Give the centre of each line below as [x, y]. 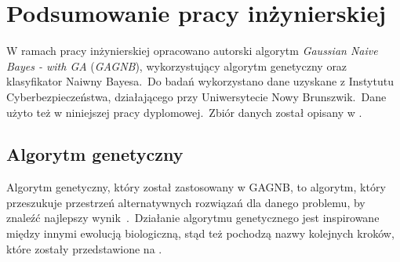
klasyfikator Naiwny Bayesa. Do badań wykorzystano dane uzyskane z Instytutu [200, 81]
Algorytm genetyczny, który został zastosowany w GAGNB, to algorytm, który [196, 187]
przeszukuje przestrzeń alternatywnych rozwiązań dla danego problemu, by [186, 202]
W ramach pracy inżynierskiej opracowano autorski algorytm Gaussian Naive [192, 51]
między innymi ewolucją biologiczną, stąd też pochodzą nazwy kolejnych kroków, [200, 233]
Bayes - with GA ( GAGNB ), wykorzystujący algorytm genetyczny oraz [177, 65]
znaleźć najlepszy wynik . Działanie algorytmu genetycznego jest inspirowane [193, 218]
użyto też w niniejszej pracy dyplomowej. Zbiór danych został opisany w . [184, 112]
